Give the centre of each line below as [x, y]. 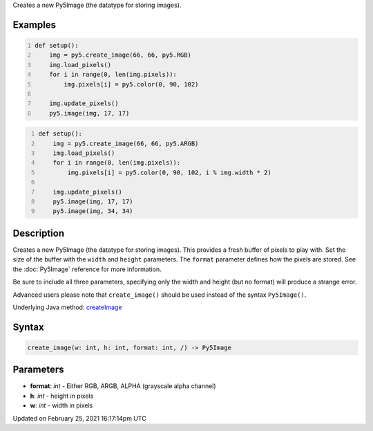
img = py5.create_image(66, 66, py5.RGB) [120, 55]
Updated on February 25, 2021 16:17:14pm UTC [79, 418]
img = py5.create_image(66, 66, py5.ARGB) [126, 143]
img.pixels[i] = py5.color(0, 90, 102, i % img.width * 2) [170, 172]
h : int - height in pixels [62, 396]
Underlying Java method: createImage [67, 307]
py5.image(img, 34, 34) [93, 211]
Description [39, 233]
